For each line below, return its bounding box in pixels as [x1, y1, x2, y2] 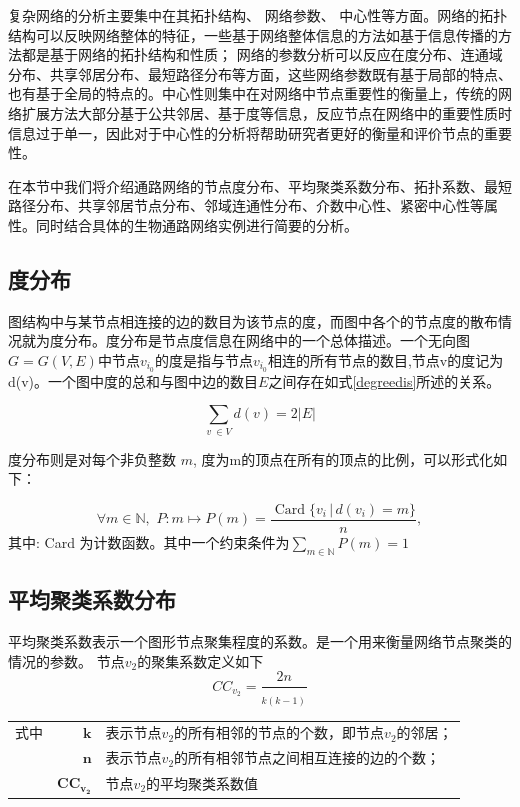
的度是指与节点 [154, 349, 253, 370]
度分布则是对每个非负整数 [8, 448, 176, 469]
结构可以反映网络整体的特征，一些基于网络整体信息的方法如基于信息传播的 [8, 24, 498, 45]
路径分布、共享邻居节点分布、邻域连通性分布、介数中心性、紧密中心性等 [8, 195, 484, 216]
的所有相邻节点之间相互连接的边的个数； [174, 747, 441, 768]
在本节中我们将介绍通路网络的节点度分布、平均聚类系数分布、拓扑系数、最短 [8, 175, 512, 196]
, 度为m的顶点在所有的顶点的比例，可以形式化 [192, 448, 494, 469]
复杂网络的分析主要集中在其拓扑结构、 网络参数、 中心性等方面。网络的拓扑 [8, 5, 508, 25]
